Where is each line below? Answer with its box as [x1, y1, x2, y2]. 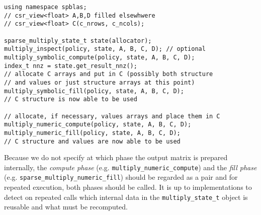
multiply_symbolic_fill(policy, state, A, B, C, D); [4, 87, 184, 95]
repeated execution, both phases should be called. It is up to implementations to [4, 182, 252, 192]
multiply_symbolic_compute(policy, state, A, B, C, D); [4, 53, 195, 61]
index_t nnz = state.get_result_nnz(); [4, 62, 137, 69]
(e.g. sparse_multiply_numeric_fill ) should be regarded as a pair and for [4, 172, 238, 182]
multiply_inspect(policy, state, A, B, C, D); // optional [4, 45, 206, 53]
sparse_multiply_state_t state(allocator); [4, 37, 152, 44]
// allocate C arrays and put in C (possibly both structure [4, 70, 213, 78]
